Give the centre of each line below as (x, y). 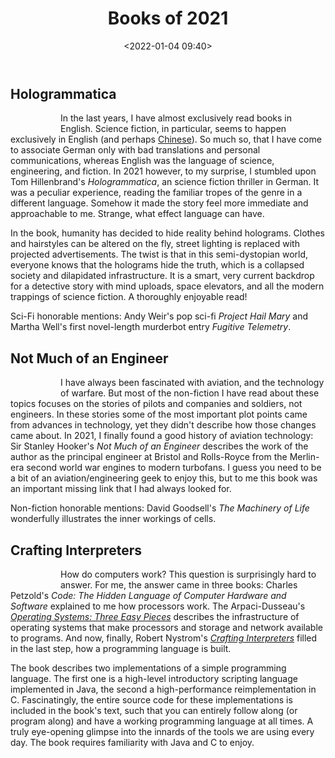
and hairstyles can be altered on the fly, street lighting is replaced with (155, 244)
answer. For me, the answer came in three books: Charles (179, 584)
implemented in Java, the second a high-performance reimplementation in (163, 689)
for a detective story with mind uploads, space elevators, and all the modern (167, 286)
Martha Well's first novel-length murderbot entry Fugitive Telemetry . (151, 327)
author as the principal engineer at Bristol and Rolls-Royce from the (149, 457)
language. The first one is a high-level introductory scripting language (154, 678)
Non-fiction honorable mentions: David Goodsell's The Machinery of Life (160, 508)
